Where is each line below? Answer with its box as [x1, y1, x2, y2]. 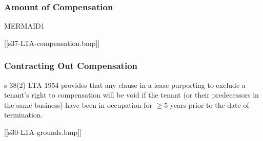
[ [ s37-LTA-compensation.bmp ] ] [4, 37, 100, 48]
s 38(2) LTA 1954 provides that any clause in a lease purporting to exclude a [4, 79, 246, 90]
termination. [4, 109, 43, 120]
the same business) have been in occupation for [4, 99, 152, 110]
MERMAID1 [4, 20, 45, 31]
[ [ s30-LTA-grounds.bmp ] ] [4, 127, 82, 137]
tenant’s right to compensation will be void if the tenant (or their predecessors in [4, 89, 259, 100]
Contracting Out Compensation [4, 59, 138, 72]
